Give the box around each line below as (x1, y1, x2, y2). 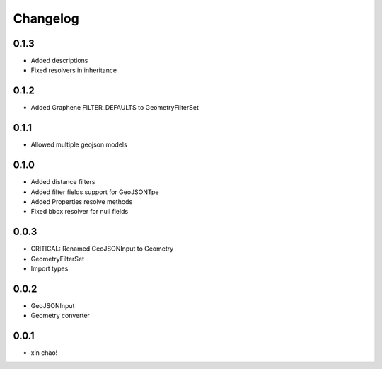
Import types (30, 264, 69, 273)
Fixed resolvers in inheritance (30, 66, 117, 74)
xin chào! (30, 348, 58, 357)
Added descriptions (30, 57, 88, 65)
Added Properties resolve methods (30, 197, 133, 205)
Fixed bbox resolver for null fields (30, 208, 129, 216)
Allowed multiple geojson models (30, 140, 127, 149)
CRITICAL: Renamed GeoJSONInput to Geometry (30, 244, 174, 253)
